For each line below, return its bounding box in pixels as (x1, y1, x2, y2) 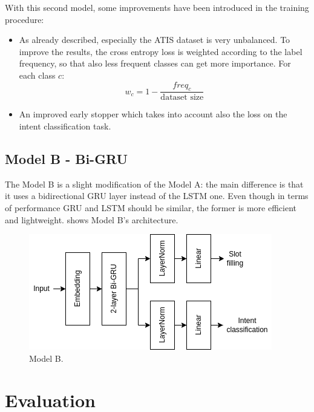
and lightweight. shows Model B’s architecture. (5, 213, 178, 226)
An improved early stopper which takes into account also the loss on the (19, 108, 287, 120)
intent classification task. (19, 119, 111, 132)
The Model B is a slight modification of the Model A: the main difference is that (5, 177, 304, 190)
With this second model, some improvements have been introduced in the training (5, 1, 309, 13)
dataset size (160, 93, 204, 102)
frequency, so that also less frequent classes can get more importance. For (19, 57, 291, 70)
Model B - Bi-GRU (5, 149, 128, 168)
